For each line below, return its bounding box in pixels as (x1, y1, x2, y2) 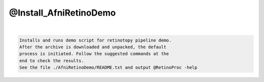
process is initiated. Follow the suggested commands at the (19, 51, 169, 57)
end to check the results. (19, 58, 84, 63)
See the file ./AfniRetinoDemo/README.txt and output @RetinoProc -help (19, 65, 198, 70)
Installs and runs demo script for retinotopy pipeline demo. (19, 37, 172, 43)
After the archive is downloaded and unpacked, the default (19, 44, 167, 50)
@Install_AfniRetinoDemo (9, 7, 116, 18)
